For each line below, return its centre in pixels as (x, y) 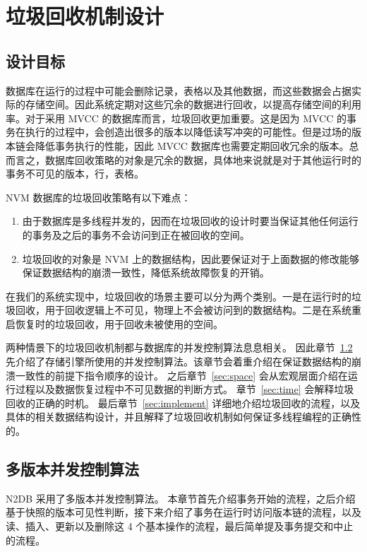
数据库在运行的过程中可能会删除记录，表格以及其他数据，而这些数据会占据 (179, 90)
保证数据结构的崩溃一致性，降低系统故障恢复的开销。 (146, 272)
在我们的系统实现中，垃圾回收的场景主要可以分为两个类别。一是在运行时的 (179, 296)
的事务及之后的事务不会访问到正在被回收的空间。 (136, 234)
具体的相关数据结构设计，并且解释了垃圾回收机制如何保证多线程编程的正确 (179, 417)
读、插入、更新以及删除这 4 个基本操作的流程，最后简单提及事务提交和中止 (180, 526)
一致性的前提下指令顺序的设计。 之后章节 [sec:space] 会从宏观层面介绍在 (181, 375)
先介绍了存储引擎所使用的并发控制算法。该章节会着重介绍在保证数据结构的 (179, 362)
